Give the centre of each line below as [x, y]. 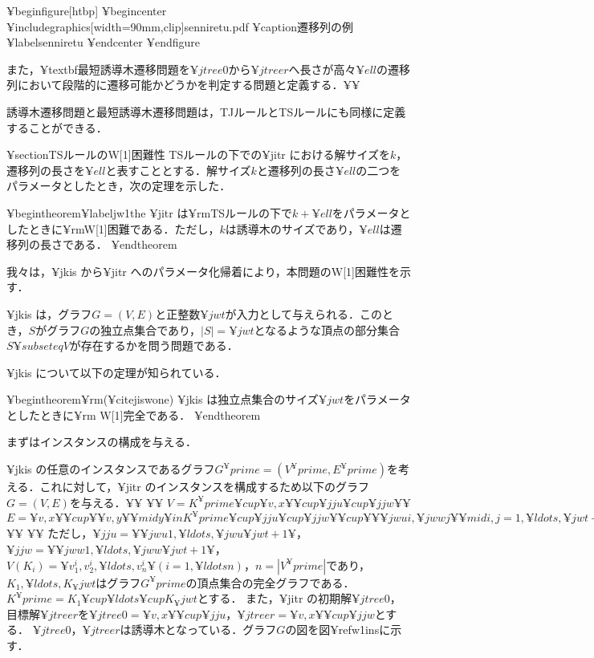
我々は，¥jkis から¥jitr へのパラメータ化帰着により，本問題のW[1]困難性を [203, 271]
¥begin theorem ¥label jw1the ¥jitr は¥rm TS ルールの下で [150, 212]
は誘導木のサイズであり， [292, 228]
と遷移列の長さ [296, 170]
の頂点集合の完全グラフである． [270, 582]
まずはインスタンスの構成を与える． [102, 442]
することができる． [57, 127]
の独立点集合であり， [145, 329]
